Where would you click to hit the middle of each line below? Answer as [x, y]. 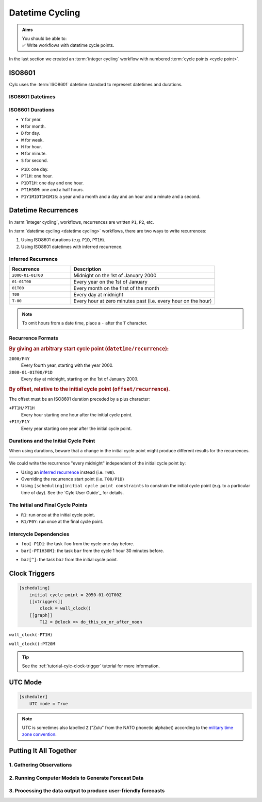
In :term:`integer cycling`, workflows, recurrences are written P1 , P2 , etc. [82, 222]
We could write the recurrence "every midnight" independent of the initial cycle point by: [98, 463]
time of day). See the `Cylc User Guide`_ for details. [72, 492]
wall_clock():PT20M [32, 644]
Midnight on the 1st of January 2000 [115, 275]
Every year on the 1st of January [110, 282]
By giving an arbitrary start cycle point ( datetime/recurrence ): [89, 349]
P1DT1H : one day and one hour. [53, 183]
